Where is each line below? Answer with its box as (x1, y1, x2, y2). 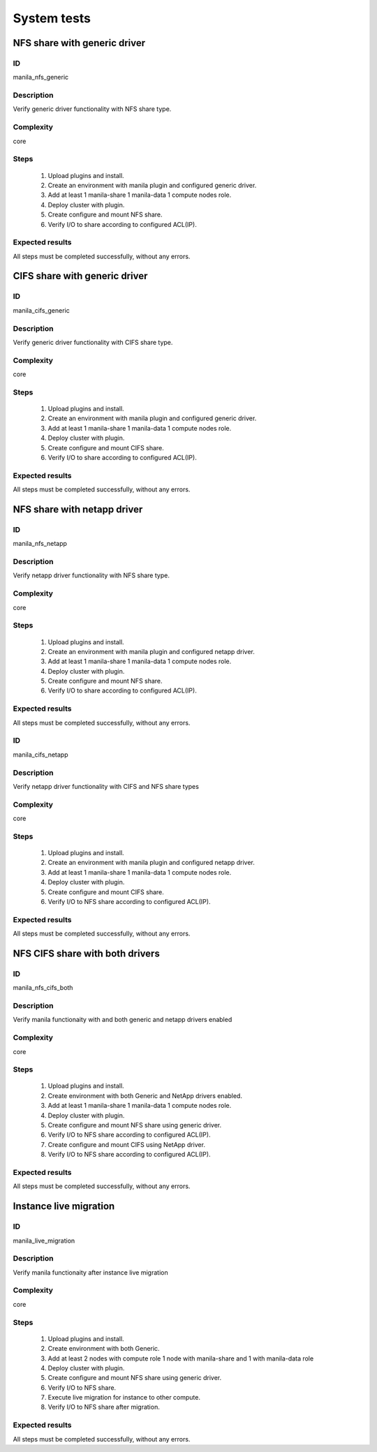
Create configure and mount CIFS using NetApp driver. (47, 1140, 206, 1148)
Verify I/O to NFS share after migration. (47, 1403, 160, 1412)
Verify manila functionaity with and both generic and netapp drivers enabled (13, 1016, 232, 1024)
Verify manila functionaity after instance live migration (13, 1268, 168, 1277)
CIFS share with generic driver (13, 270, 148, 282)
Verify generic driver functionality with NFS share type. (13, 105, 172, 113)
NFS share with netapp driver (13, 503, 143, 515)
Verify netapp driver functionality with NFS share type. (13, 571, 170, 579)
